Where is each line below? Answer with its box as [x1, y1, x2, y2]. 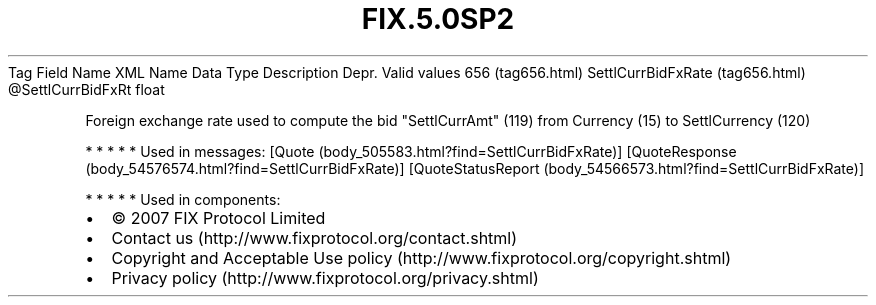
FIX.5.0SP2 [361, 2, 515, 36]
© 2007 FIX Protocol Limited [111, 207, 326, 228]
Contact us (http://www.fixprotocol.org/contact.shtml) [111, 227, 518, 248]
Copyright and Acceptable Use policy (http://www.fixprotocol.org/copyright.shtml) [111, 247, 732, 268]
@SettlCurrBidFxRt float [8, 80, 165, 98]
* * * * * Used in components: [85, 190, 281, 208]
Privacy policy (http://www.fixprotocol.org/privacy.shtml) [111, 267, 539, 288]
